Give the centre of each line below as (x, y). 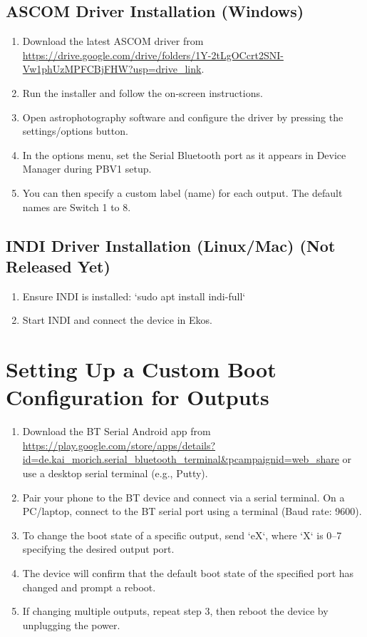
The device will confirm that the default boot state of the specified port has (188, 572)
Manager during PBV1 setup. (87, 169)
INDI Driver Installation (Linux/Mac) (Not (171, 245)
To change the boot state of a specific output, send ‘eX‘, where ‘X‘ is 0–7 (182, 535)
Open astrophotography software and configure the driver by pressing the (183, 117)
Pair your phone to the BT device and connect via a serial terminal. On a (183, 497)
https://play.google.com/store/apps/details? (119, 445)
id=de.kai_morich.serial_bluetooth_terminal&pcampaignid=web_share (181, 459)
